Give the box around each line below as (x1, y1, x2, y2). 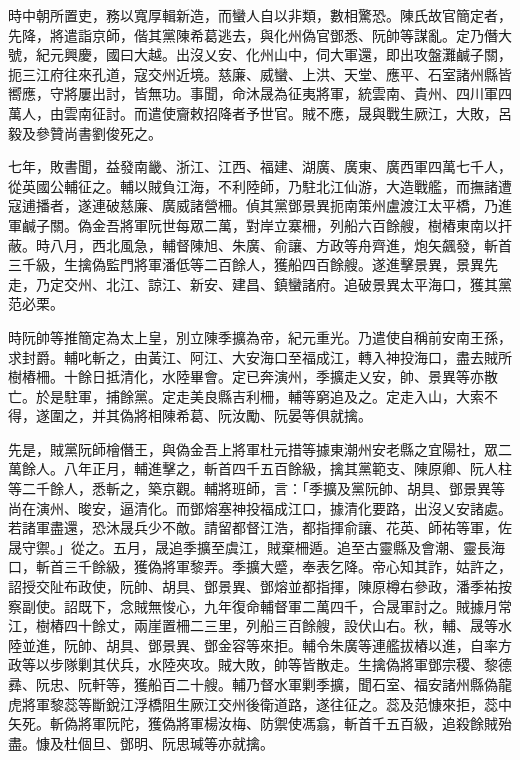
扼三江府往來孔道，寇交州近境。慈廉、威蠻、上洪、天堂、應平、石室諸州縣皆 (8, 63, 512, 84)
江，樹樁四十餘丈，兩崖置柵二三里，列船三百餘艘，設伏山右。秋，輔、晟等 (8, 615, 498, 636)
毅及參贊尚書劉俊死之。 (8, 122, 162, 143)
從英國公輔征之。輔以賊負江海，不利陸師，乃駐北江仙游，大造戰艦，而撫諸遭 (8, 175, 512, 196)
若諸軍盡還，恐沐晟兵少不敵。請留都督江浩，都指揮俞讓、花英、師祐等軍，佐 (8, 517, 512, 538)
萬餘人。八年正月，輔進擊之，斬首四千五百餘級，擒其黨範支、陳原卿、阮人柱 (8, 458, 512, 479)
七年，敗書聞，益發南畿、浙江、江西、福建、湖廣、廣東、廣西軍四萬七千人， (8, 156, 512, 177)
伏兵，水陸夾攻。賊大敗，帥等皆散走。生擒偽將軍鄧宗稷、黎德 (105, 654, 512, 675)
